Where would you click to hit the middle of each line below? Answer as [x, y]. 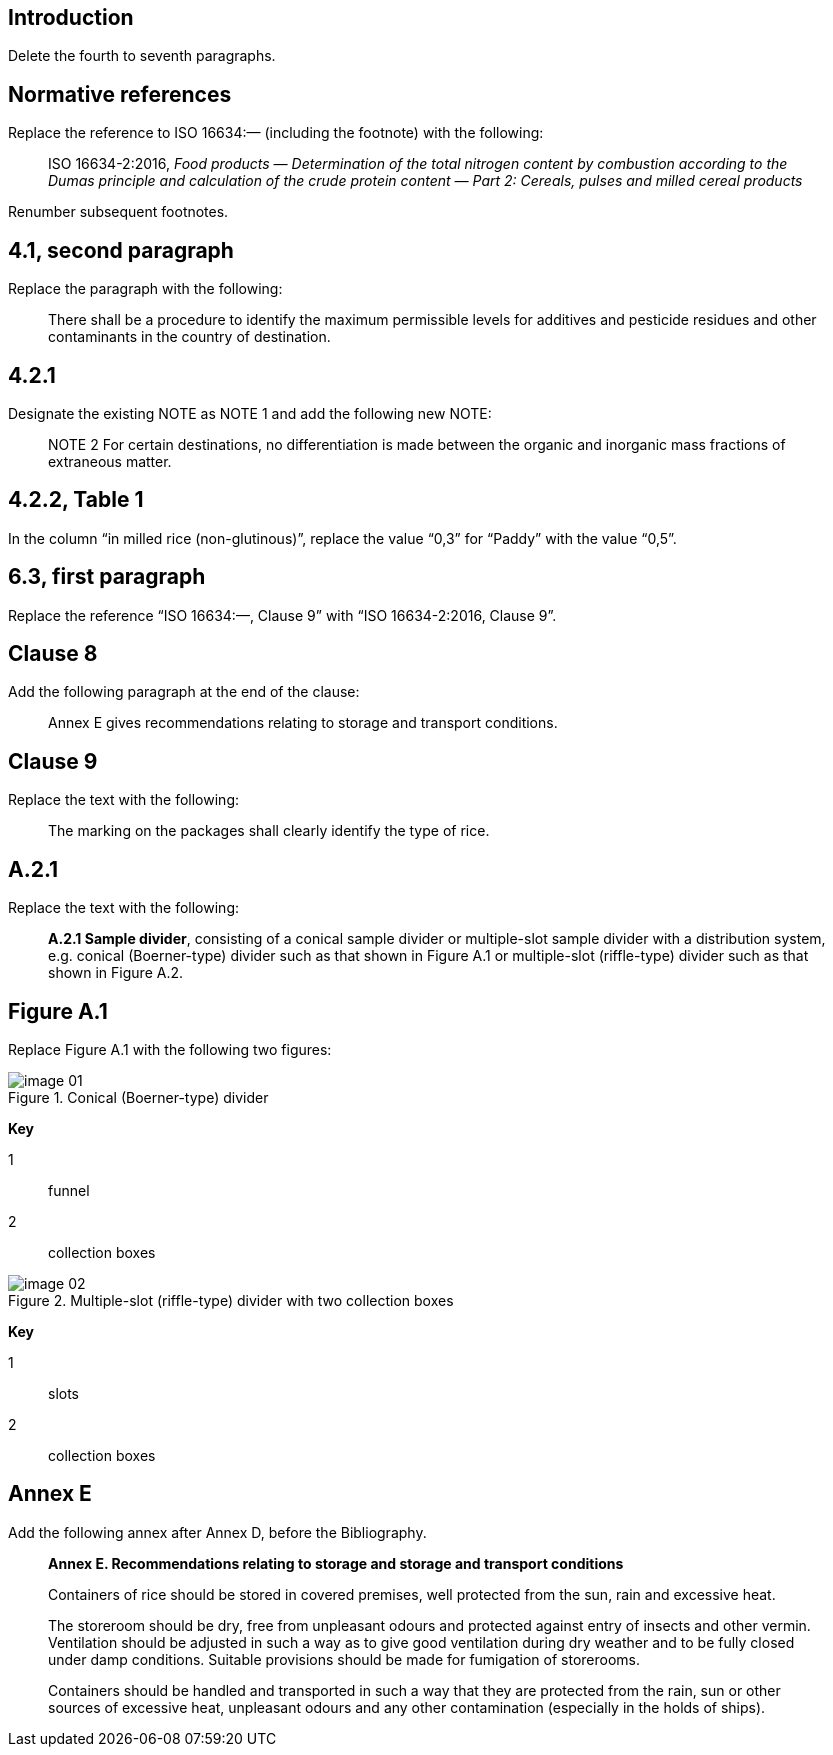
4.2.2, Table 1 [76, 500]
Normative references [120, 94]
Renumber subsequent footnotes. [118, 212]
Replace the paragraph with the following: [145, 289]
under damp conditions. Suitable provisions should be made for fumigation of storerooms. [344, 1659]
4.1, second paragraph [121, 250]
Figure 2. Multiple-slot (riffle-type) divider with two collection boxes [231, 1301]
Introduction [71, 17]
